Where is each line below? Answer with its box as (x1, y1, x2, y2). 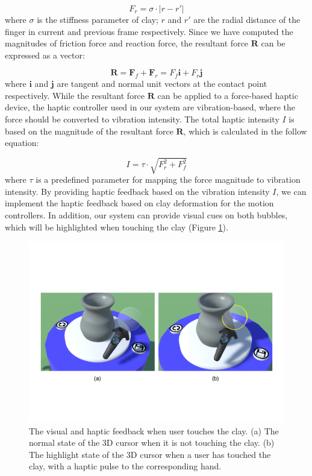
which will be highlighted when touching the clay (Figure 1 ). (5, 220, 228, 233)
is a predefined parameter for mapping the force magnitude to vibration (36, 173, 301, 186)
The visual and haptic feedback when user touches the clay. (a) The (29, 424, 279, 437)
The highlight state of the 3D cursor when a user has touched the (29, 448, 271, 460)
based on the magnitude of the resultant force (5, 124, 173, 137)
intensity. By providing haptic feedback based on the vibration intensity (5, 185, 270, 197)
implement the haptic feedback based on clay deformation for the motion (5, 197, 274, 209)
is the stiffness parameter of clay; (37, 13, 158, 25)
